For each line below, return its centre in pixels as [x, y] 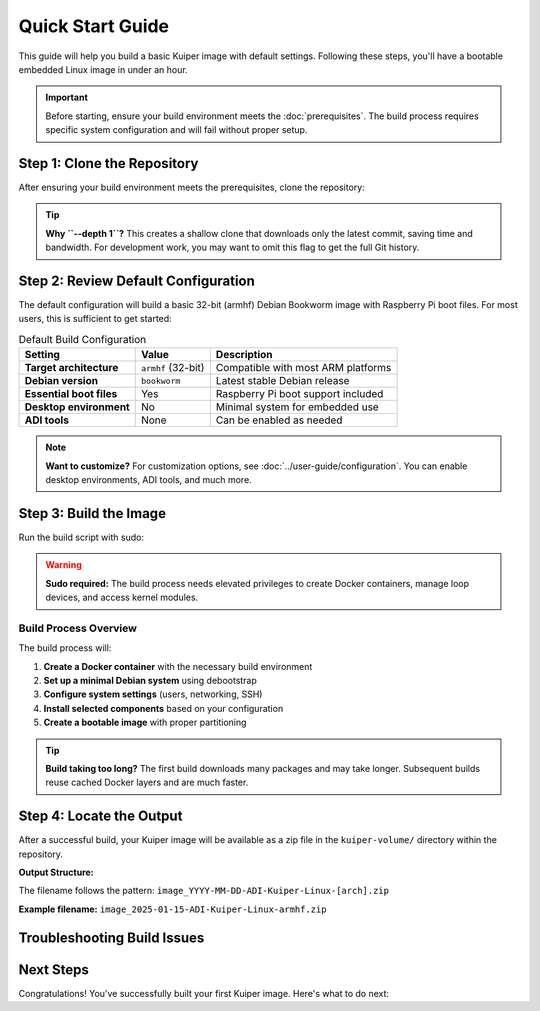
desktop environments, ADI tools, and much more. [148, 480]
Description [244, 355]
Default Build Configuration [82, 340]
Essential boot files [71, 394]
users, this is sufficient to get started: [95, 319]
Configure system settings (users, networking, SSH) [153, 694]
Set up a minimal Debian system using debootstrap [150, 681]
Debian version [61, 381]
